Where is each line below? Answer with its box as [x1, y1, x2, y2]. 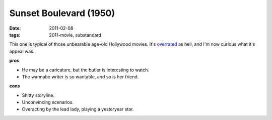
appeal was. [9, 48, 35, 54]
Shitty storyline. [22, 92, 55, 98]
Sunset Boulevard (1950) [9, 8, 115, 19]
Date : [9, 25, 21, 31]
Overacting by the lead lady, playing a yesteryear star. [22, 106, 134, 112]
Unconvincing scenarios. [22, 99, 74, 105]
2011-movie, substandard [49, 32, 102, 38]
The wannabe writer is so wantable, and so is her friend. [22, 73, 139, 80]
